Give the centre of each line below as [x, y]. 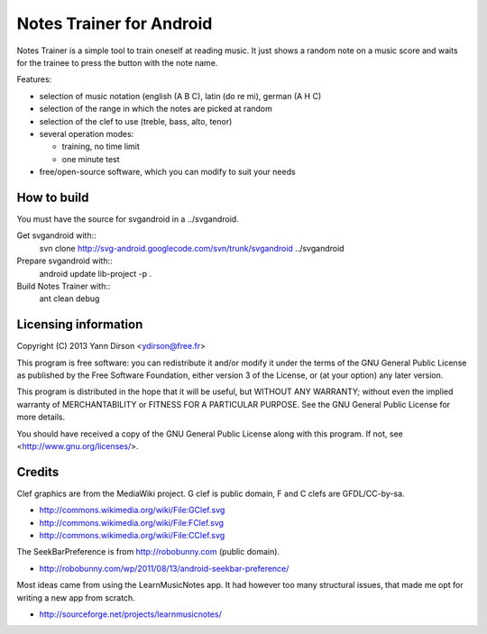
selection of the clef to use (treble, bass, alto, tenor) [136, 121]
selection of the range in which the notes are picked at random [156, 109]
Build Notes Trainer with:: [64, 286]
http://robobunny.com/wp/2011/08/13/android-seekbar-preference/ [164, 568]
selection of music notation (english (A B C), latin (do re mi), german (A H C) [180, 96]
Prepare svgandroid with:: [64, 261]
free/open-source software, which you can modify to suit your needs [168, 172]
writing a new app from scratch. [76, 597]
